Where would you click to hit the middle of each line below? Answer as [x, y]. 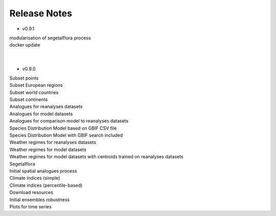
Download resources [31, 193]
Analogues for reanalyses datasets [46, 107]
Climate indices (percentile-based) [46, 185]
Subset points [24, 78]
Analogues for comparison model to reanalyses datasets [69, 121]
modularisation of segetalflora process [50, 38]
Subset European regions [36, 85]
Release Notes [41, 13]
